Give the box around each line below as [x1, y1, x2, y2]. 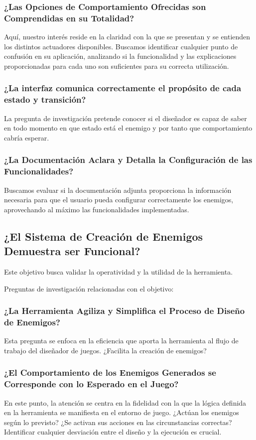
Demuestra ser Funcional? [4, 243, 140, 259]
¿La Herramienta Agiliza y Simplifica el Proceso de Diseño [4, 304, 245, 317]
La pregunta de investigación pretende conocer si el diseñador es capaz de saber [4, 113, 247, 123]
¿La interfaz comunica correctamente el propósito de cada [4, 82, 242, 94]
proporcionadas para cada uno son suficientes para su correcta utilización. [4, 60, 229, 71]
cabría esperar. [4, 132, 49, 143]
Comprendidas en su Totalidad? [4, 11, 134, 24]
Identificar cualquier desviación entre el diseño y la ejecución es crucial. [4, 427, 222, 437]
